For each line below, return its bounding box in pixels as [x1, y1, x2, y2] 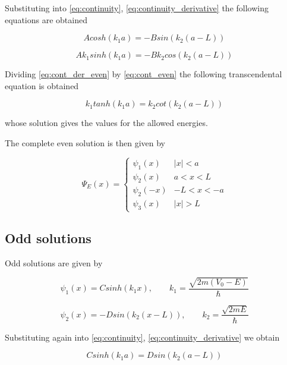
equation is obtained [5, 79, 79, 92]
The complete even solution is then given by [5, 136, 166, 149]
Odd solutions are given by [5, 256, 103, 269]
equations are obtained [5, 13, 87, 26]
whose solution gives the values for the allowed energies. [5, 117, 208, 129]
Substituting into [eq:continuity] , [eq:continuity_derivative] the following [5, 2, 269, 14]
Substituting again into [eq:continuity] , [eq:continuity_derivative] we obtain [5, 331, 280, 343]
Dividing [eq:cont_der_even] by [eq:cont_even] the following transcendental [5, 68, 282, 80]
